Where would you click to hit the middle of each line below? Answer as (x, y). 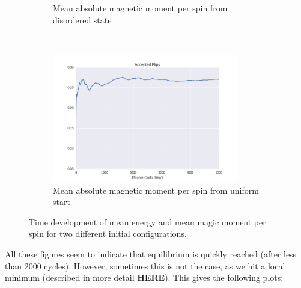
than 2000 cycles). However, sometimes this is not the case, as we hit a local (145, 265)
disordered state (82, 20)
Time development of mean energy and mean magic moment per (147, 222)
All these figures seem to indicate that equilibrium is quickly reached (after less (151, 253)
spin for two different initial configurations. (108, 234)
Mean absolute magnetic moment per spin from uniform (156, 190)
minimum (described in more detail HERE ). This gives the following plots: (144, 277)
